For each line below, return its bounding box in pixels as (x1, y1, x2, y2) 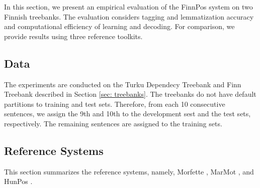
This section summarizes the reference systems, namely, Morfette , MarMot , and (4, 166, 254, 176)
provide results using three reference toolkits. (4, 31, 143, 41)
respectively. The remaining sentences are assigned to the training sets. (4, 118, 222, 128)
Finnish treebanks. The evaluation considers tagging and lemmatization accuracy (4, 11, 254, 22)
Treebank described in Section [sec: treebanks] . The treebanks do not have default (4, 89, 256, 99)
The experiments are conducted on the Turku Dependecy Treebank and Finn (4, 79, 241, 89)
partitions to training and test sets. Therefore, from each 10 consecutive (4, 98, 225, 109)
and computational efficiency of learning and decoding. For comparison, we (4, 21, 235, 32)
